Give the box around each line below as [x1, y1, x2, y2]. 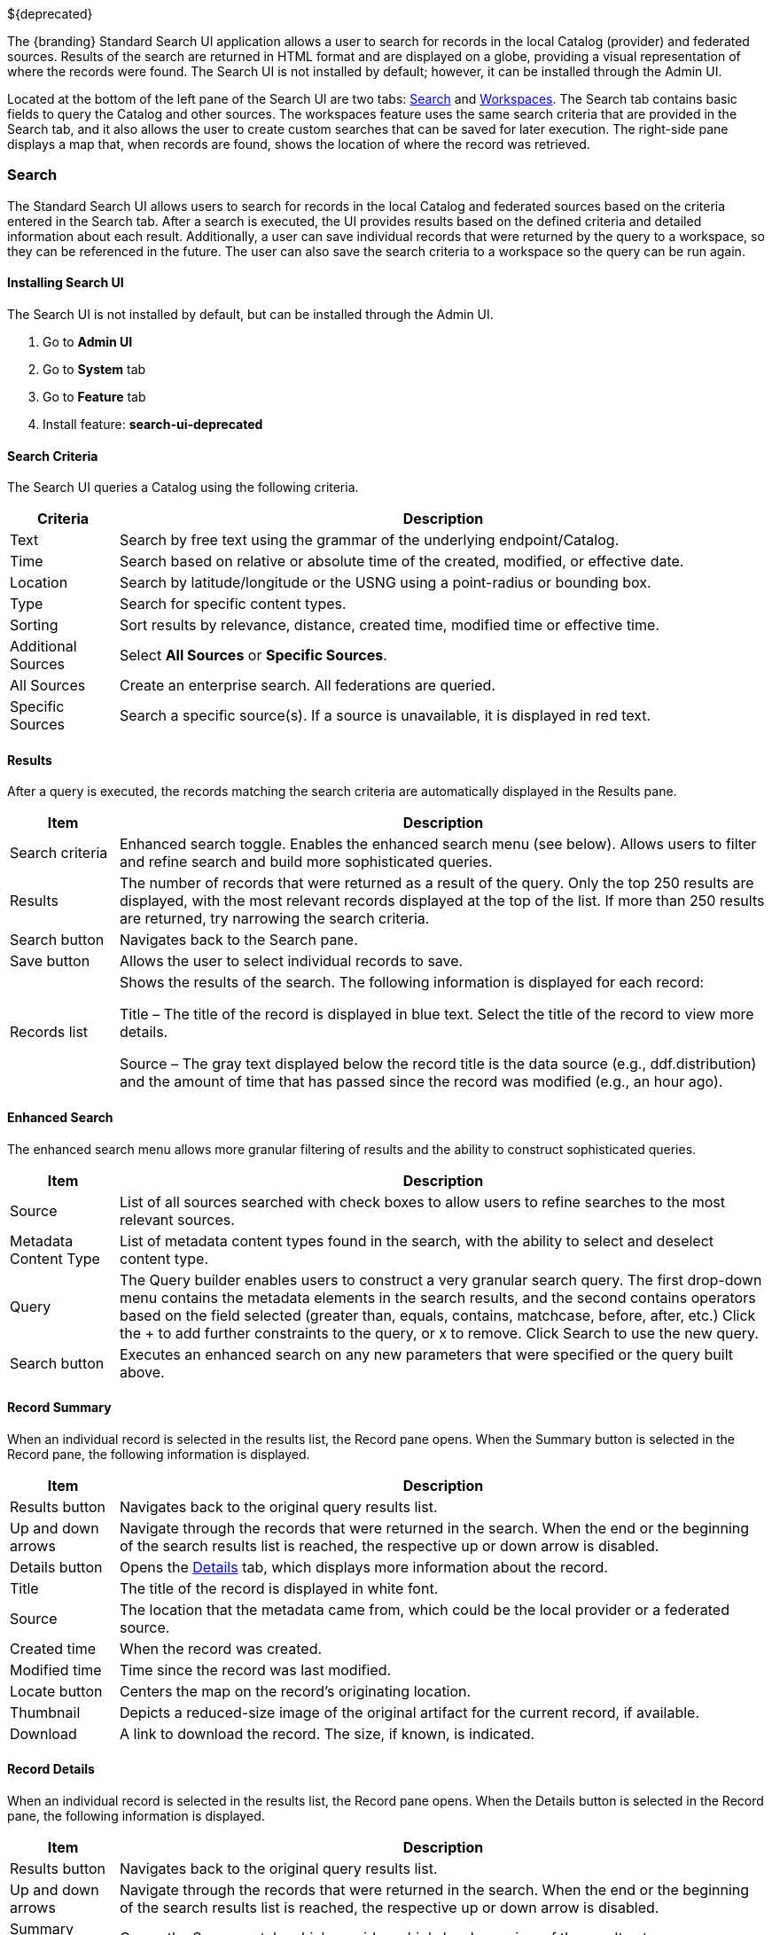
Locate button [10, 1681, 103, 1700]
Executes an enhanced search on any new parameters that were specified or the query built [119, 1345, 734, 1363]
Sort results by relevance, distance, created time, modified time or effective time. [119, 616, 659, 635]
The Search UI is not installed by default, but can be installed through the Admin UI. [7, 306, 494, 322]
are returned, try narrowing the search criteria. [119, 909, 430, 928]
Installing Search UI [7, 275, 124, 291]
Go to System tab [43, 361, 146, 377]
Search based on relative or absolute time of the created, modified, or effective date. [119, 552, 684, 571]
